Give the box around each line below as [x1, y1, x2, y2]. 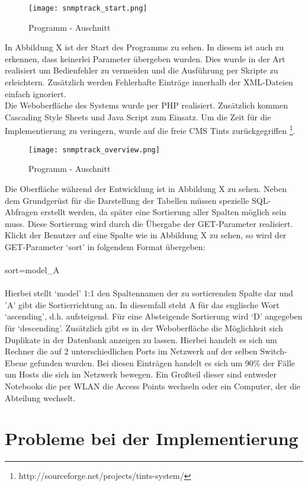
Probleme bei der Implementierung [5, 426, 299, 450]
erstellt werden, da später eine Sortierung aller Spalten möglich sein [40, 206, 286, 218]
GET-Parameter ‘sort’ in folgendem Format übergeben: [5, 240, 206, 252]
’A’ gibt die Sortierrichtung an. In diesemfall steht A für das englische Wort [5, 298, 280, 311]
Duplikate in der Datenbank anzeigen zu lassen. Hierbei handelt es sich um [5, 333, 277, 346]
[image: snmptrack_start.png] [28, 4, 147, 12]
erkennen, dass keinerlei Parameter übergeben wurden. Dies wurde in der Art [5, 52, 285, 65]
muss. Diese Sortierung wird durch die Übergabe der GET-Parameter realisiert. [5, 217, 293, 229]
